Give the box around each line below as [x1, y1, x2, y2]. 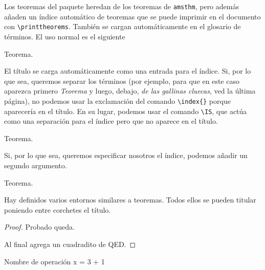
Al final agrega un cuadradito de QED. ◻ [4, 238, 136, 249]
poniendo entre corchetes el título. [4, 204, 111, 215]
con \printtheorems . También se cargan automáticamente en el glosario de [4, 21, 241, 32]
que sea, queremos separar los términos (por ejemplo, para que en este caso [4, 75, 239, 86]
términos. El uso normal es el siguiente [4, 31, 125, 41]
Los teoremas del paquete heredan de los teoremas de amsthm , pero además [4, 1, 239, 11]
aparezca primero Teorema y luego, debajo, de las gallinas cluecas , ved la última [4, 85, 256, 96]
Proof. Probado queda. [4, 221, 75, 232]
